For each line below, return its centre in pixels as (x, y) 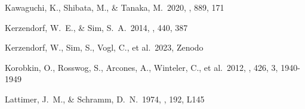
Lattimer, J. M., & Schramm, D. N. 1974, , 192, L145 (105, 99)
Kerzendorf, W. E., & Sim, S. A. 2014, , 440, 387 (96, 27)
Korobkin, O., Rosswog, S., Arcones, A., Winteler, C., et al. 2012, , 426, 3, (141, 67)
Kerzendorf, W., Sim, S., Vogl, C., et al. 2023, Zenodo (104, 47)
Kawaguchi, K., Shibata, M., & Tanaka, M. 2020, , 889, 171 (115, 7)
